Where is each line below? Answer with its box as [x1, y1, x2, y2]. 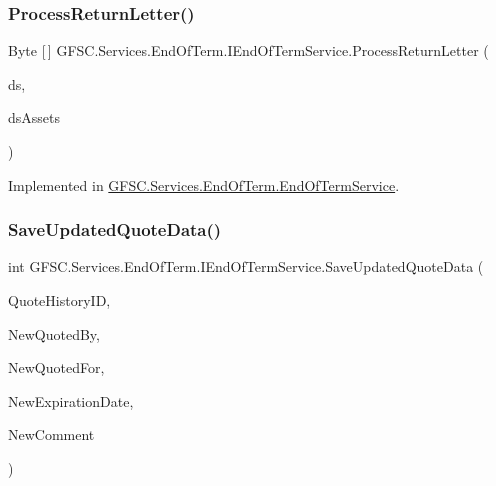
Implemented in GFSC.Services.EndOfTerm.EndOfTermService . [8, 174, 400, 195]
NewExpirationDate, [8, 390, 134, 411]
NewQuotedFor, [8, 357, 105, 378]
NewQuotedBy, [8, 323, 100, 344]
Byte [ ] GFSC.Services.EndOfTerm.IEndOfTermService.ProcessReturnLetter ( [8, 40, 489, 61]
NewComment [8, 424, 95, 445]
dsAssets [8, 107, 61, 128]
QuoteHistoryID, [8, 290, 111, 310]
